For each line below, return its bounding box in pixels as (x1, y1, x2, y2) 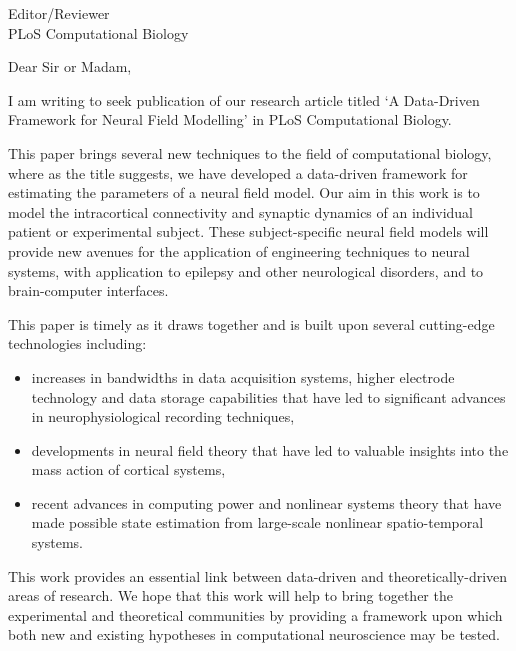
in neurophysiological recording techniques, (31, 406, 295, 427)
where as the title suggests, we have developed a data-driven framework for (8, 162, 468, 183)
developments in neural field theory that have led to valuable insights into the (31, 439, 509, 460)
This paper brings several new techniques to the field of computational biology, (8, 142, 492, 163)
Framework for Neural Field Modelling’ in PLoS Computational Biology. (8, 109, 452, 130)
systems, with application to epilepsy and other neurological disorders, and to (8, 260, 484, 281)
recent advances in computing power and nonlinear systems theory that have (31, 492, 502, 513)
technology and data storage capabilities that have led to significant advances (31, 386, 506, 407)
